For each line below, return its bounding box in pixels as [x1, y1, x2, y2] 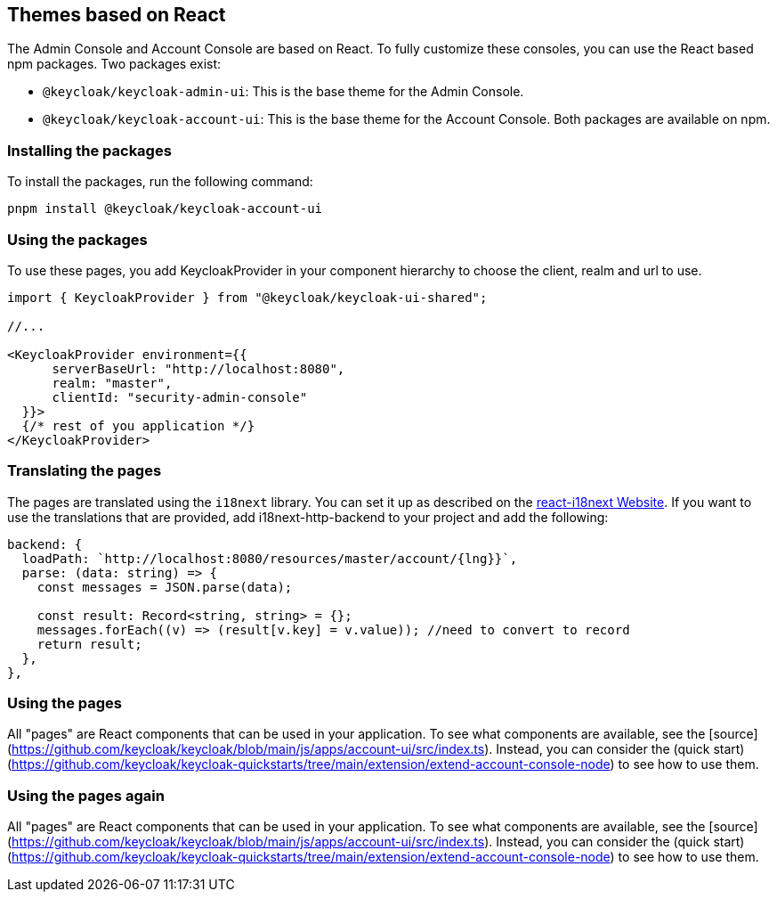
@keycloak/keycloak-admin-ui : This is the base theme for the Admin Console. [43, 84, 524, 100]
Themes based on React [7, 4, 226, 26]
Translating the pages [7, 462, 162, 480]
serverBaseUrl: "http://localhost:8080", [52, 361, 345, 376]
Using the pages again [7, 786, 165, 805]
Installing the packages [7, 141, 172, 159]
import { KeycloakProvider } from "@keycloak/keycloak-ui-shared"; [7, 290, 488, 305]
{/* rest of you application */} [21, 418, 255, 433]
